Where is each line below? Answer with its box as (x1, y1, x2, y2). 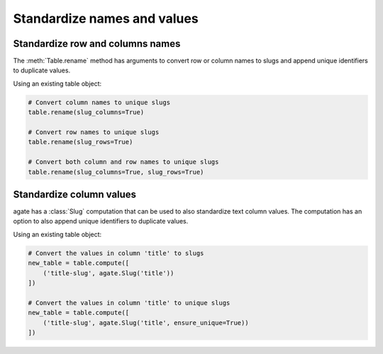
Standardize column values (13, 188, 137, 200)
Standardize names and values (13, 11, 199, 26)
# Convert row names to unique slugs (28, 128, 160, 136)
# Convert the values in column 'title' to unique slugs (28, 299, 231, 306)
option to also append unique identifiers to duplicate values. (13, 217, 189, 226)
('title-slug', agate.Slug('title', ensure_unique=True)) (43, 319, 249, 326)
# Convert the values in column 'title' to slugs (28, 249, 204, 257)
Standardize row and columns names (13, 38, 181, 50)
